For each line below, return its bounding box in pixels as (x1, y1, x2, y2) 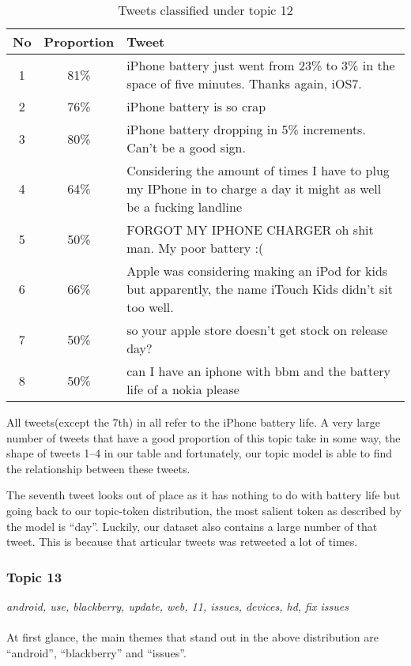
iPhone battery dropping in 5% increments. (126, 120, 366, 138)
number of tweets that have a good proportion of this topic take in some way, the (6, 429, 401, 446)
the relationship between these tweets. (6, 460, 190, 476)
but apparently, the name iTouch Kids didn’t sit (126, 280, 393, 298)
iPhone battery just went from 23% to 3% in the (126, 56, 395, 74)
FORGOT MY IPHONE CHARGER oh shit (126, 220, 374, 239)
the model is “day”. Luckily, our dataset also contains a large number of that (6, 517, 378, 534)
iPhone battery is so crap (126, 97, 266, 115)
